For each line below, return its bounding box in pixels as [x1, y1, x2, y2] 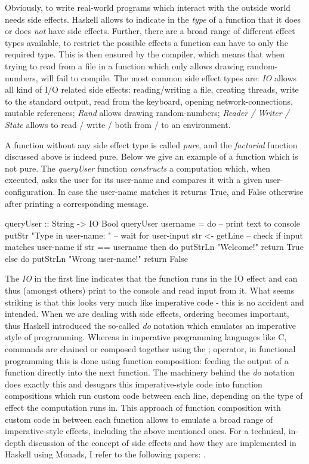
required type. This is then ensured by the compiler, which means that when [5, 48, 285, 60]
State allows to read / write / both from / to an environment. [5, 118, 231, 130]
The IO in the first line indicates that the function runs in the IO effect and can [5, 272, 298, 285]
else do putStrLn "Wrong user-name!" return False [5, 252, 188, 264]
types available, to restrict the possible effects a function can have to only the [5, 36, 288, 48]
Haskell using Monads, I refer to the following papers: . [5, 448, 206, 460]
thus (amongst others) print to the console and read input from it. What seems [5, 284, 295, 297]
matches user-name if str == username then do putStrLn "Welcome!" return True [5, 240, 304, 253]
